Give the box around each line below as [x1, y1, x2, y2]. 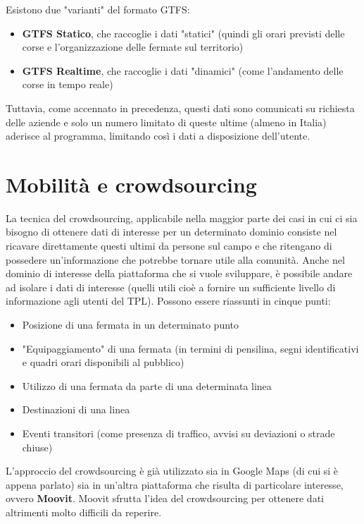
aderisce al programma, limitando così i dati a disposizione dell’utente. [6, 128, 310, 143]
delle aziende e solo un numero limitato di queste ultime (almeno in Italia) [6, 114, 327, 129]
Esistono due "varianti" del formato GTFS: [6, 2, 190, 16]
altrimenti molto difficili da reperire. [6, 504, 162, 519]
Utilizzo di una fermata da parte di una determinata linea [22, 378, 272, 393]
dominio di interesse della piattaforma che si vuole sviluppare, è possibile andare [6, 266, 353, 281]
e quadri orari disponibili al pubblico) [22, 355, 184, 370]
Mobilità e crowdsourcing [6, 169, 257, 198]
